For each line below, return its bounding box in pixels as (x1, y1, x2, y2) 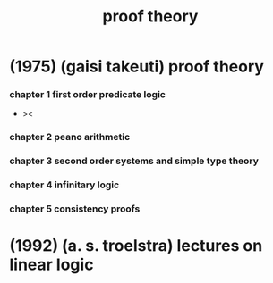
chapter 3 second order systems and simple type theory (9, 154, 260, 167)
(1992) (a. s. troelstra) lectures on (9, 236, 263, 256)
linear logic (9, 254, 94, 275)
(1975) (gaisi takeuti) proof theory (9, 56, 264, 77)
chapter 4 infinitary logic (9, 179, 120, 191)
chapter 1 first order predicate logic (9, 88, 166, 101)
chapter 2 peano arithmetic (9, 131, 131, 144)
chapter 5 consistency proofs (9, 203, 141, 215)
